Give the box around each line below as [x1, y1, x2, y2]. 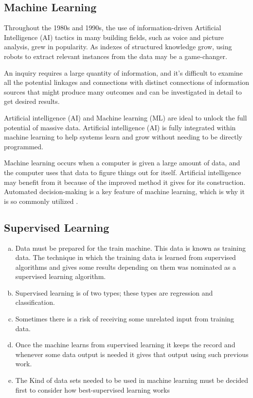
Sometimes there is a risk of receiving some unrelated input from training [15, 314, 235, 324]
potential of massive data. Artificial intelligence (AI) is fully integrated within [4, 122, 236, 132]
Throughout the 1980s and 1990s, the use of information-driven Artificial [4, 22, 221, 33]
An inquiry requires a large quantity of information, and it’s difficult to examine [4, 67, 243, 78]
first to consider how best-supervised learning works [15, 384, 170, 395]
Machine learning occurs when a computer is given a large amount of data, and [4, 158, 240, 168]
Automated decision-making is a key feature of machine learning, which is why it [4, 186, 245, 197]
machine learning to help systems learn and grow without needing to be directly [4, 132, 242, 142]
